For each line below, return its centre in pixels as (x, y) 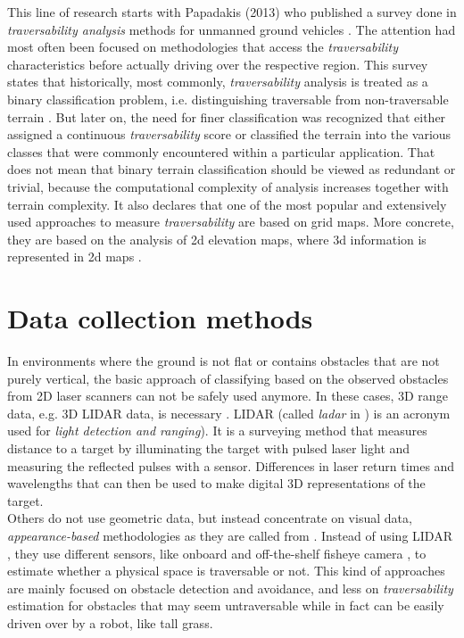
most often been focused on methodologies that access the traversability (203, 47)
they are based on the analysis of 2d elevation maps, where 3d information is (217, 239)
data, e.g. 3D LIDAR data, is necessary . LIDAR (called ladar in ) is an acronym (229, 413)
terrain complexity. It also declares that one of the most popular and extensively (227, 204)
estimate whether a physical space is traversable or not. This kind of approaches (226, 571)
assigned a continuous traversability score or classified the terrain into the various (229, 134)
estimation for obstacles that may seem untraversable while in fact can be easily (226, 605)
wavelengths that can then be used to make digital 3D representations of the (216, 483)
